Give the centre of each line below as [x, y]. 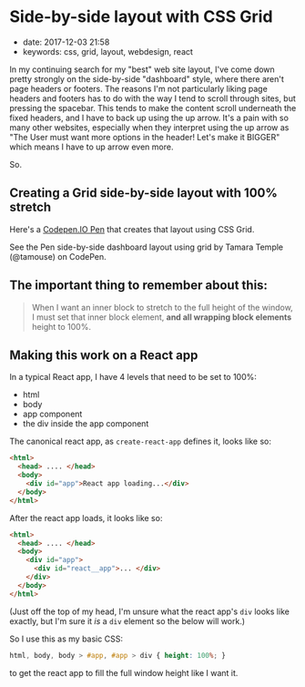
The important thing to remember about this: [139, 286]
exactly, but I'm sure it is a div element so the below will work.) [127, 620]
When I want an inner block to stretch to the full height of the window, [162, 307]
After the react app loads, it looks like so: [86, 518]
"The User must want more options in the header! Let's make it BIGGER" [145, 137]
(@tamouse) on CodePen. [58, 256]
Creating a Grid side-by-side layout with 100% [143, 193]
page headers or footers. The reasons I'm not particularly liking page [139, 88]
